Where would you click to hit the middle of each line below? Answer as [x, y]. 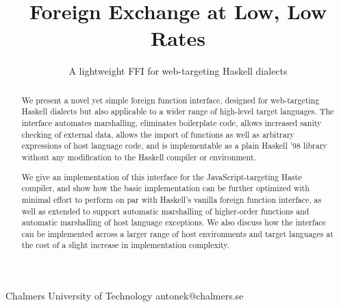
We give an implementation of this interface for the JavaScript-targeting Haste [162, 176]
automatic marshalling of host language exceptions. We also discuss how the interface [174, 222]
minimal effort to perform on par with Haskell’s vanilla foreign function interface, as [172, 199]
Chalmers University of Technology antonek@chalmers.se [125, 296]
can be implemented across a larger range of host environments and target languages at [177, 233]
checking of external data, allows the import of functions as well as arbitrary [158, 134]
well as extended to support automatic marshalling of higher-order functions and [165, 211]
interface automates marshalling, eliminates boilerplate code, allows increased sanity [172, 123]
